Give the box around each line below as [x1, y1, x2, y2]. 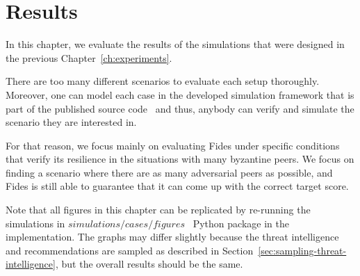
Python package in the [193, 216, 289, 230]
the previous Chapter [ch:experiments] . [6, 50, 172, 65]
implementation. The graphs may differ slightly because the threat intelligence [6, 229, 339, 244]
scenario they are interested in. [6, 115, 137, 129]
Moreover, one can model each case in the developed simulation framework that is [6, 87, 354, 102]
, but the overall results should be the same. [55, 257, 243, 271]
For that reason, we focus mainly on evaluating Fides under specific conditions [6, 138, 340, 152]
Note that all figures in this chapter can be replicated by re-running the [6, 202, 311, 217]
